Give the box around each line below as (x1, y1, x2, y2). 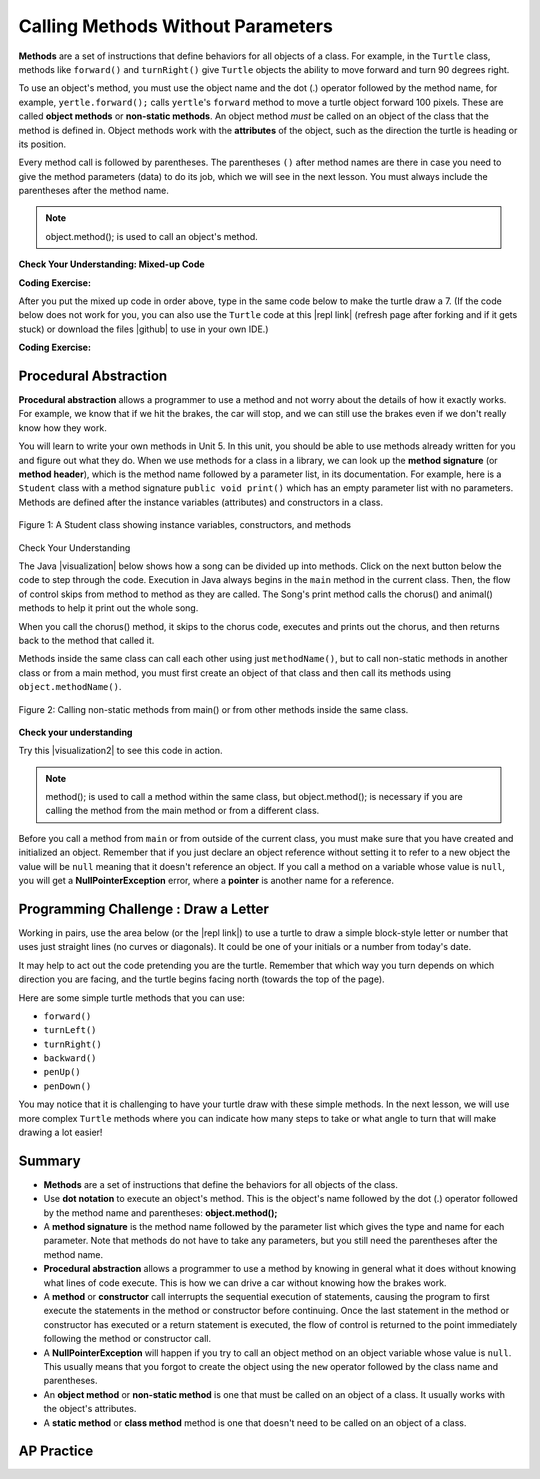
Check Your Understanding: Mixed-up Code (18, 258, 205, 270)
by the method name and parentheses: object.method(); (43, 1206, 278, 1219)
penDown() (43, 1080, 92, 1092)
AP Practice (18, 1443, 94, 1460)
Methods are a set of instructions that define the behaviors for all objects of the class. (43, 1178, 399, 1190)
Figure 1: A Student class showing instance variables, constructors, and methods (18, 519, 352, 531)
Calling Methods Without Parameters (18, 15, 334, 37)
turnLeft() (43, 1025, 97, 1036)
